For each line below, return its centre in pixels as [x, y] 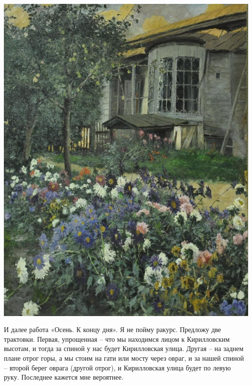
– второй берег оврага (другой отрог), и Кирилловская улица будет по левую [118, 367]
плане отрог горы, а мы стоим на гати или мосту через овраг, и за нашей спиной [124, 358]
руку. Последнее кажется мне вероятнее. [64, 377]
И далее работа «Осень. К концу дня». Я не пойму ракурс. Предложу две [113, 329]
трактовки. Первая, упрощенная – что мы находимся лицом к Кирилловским [117, 339]
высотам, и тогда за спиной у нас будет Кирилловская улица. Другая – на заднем [124, 348]
